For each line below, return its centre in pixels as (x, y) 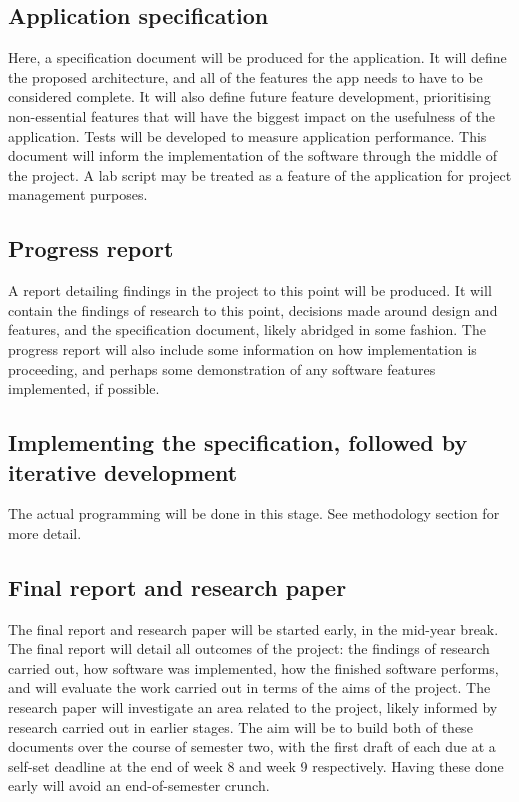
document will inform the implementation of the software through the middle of (253, 155)
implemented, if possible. (84, 388)
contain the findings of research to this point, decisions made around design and (253, 309)
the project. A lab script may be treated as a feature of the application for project (260, 174)
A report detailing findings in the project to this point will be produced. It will (250, 290)
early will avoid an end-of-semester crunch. (139, 785)
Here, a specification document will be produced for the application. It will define (257, 57)
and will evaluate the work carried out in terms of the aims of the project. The (249, 687)
